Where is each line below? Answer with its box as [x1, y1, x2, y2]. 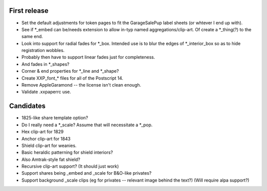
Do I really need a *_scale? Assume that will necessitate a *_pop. [21, 122, 153, 128]
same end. [21, 34, 43, 40]
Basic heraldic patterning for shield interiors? [21, 149, 113, 155]
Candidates [9, 102, 45, 110]
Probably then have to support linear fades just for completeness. [21, 54, 155, 60]
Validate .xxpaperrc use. [21, 89, 71, 95]
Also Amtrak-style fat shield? [21, 156, 81, 162]
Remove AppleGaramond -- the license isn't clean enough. [21, 82, 141, 88]
